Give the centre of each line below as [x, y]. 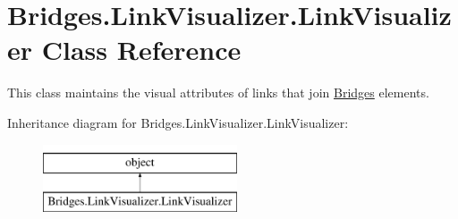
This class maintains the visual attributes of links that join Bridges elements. [218, 93]
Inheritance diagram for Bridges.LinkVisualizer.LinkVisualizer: [178, 122]
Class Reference [141, 50]
